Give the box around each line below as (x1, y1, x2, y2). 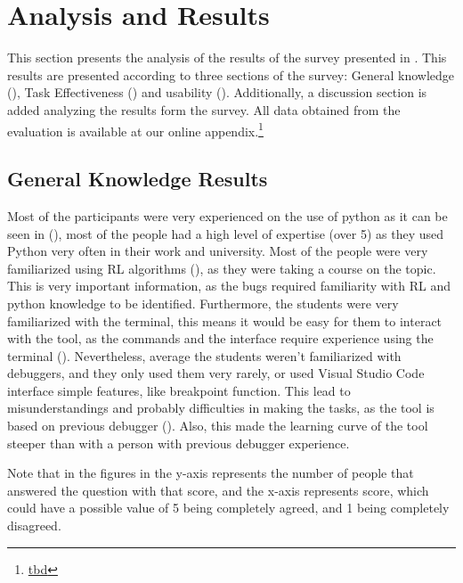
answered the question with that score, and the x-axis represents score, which (7, 480, 429, 499)
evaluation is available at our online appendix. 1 (7, 119, 264, 140)
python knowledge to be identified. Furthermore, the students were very (7, 293, 399, 312)
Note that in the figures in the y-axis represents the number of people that (7, 464, 414, 482)
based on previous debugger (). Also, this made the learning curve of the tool (7, 416, 428, 435)
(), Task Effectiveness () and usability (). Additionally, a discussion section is (7, 83, 427, 102)
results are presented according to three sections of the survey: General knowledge (7, 65, 455, 84)
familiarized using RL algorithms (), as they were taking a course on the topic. (7, 259, 436, 277)
